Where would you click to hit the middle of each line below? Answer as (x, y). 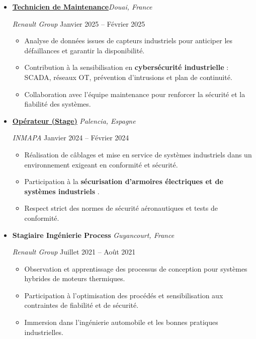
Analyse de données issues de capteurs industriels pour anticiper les (129, 40)
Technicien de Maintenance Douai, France (82, 7)
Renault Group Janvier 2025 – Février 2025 (79, 23)
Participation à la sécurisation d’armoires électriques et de (124, 181)
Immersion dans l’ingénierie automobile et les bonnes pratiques (121, 322)
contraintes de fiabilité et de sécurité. (81, 305)
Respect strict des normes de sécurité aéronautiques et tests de (121, 208)
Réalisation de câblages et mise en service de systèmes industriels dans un (138, 154)
